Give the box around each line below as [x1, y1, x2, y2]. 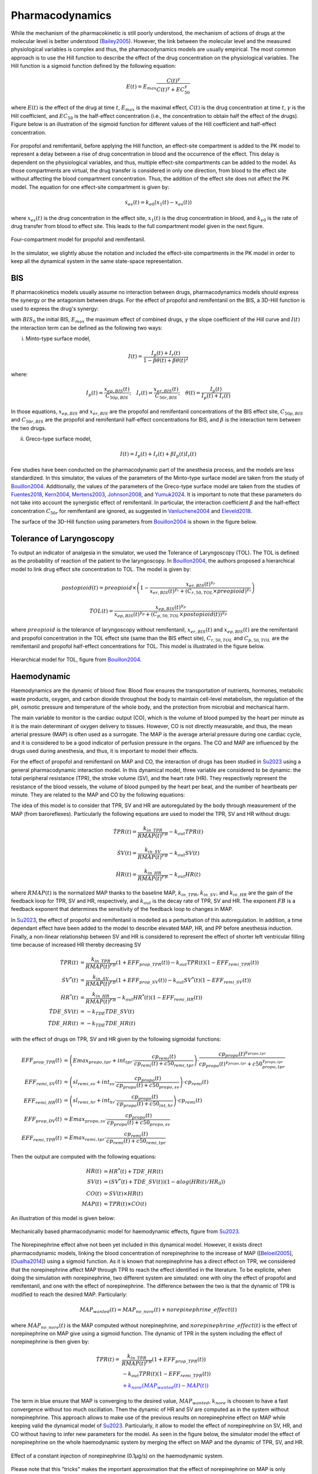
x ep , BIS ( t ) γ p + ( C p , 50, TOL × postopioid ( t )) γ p [114, 610, 227, 619]
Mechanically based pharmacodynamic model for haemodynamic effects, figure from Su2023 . [11, 1228, 240, 1235]
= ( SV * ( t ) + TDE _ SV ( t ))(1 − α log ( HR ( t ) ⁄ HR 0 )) [103, 1177, 226, 1186]
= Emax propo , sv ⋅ [64, 1116, 108, 1124]
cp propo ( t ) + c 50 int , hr [117, 1100, 173, 1108]
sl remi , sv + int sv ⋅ [72, 1079, 117, 1087]
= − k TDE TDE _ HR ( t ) [80, 1020, 135, 1028]
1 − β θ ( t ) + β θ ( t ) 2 [143, 356, 188, 364]
